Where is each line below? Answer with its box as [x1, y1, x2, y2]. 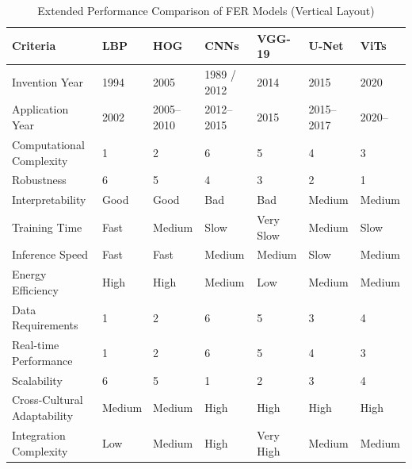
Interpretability [12, 191, 86, 208]
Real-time [12, 336, 59, 353]
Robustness [12, 171, 67, 188]
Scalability [12, 371, 63, 388]
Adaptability [12, 407, 74, 424]
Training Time [12, 218, 82, 235]
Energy [12, 266, 47, 283]
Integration [12, 426, 66, 443]
